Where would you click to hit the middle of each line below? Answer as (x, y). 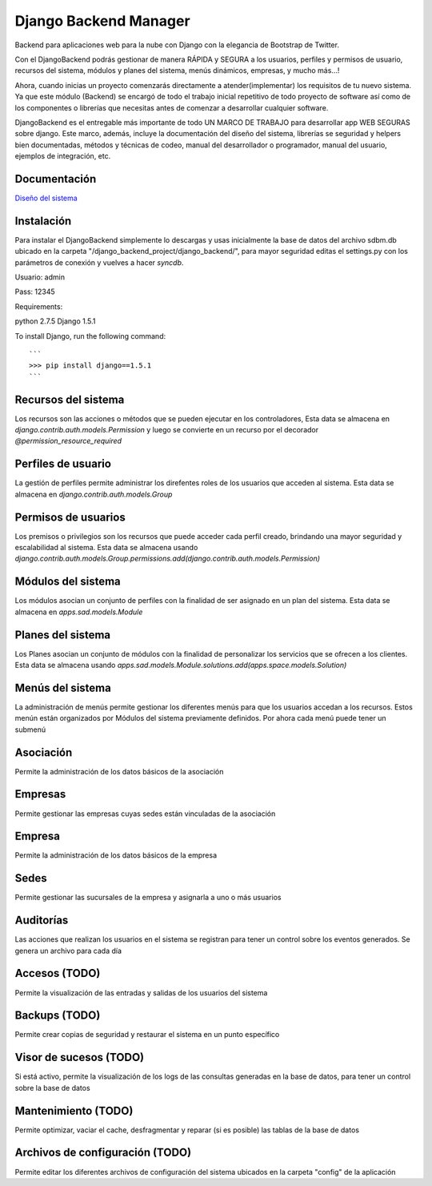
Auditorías (42, 921)
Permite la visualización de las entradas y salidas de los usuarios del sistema (141, 992)
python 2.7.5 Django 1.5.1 (55, 321)
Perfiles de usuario (63, 464)
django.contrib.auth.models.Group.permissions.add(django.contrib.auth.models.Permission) (167, 559)
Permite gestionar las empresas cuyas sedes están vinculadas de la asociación (145, 814)
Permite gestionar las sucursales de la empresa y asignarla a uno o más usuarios (148, 898)
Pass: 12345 (35, 291)
